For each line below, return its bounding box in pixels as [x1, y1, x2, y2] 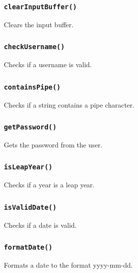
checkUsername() [4, 43, 65, 51]
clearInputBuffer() [4, 2, 77, 11]
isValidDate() [4, 203, 57, 211]
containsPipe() [4, 83, 61, 91]
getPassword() [4, 123, 57, 131]
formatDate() [4, 243, 53, 252]
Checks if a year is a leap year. [4, 180, 95, 190]
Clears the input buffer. [4, 19, 74, 29]
